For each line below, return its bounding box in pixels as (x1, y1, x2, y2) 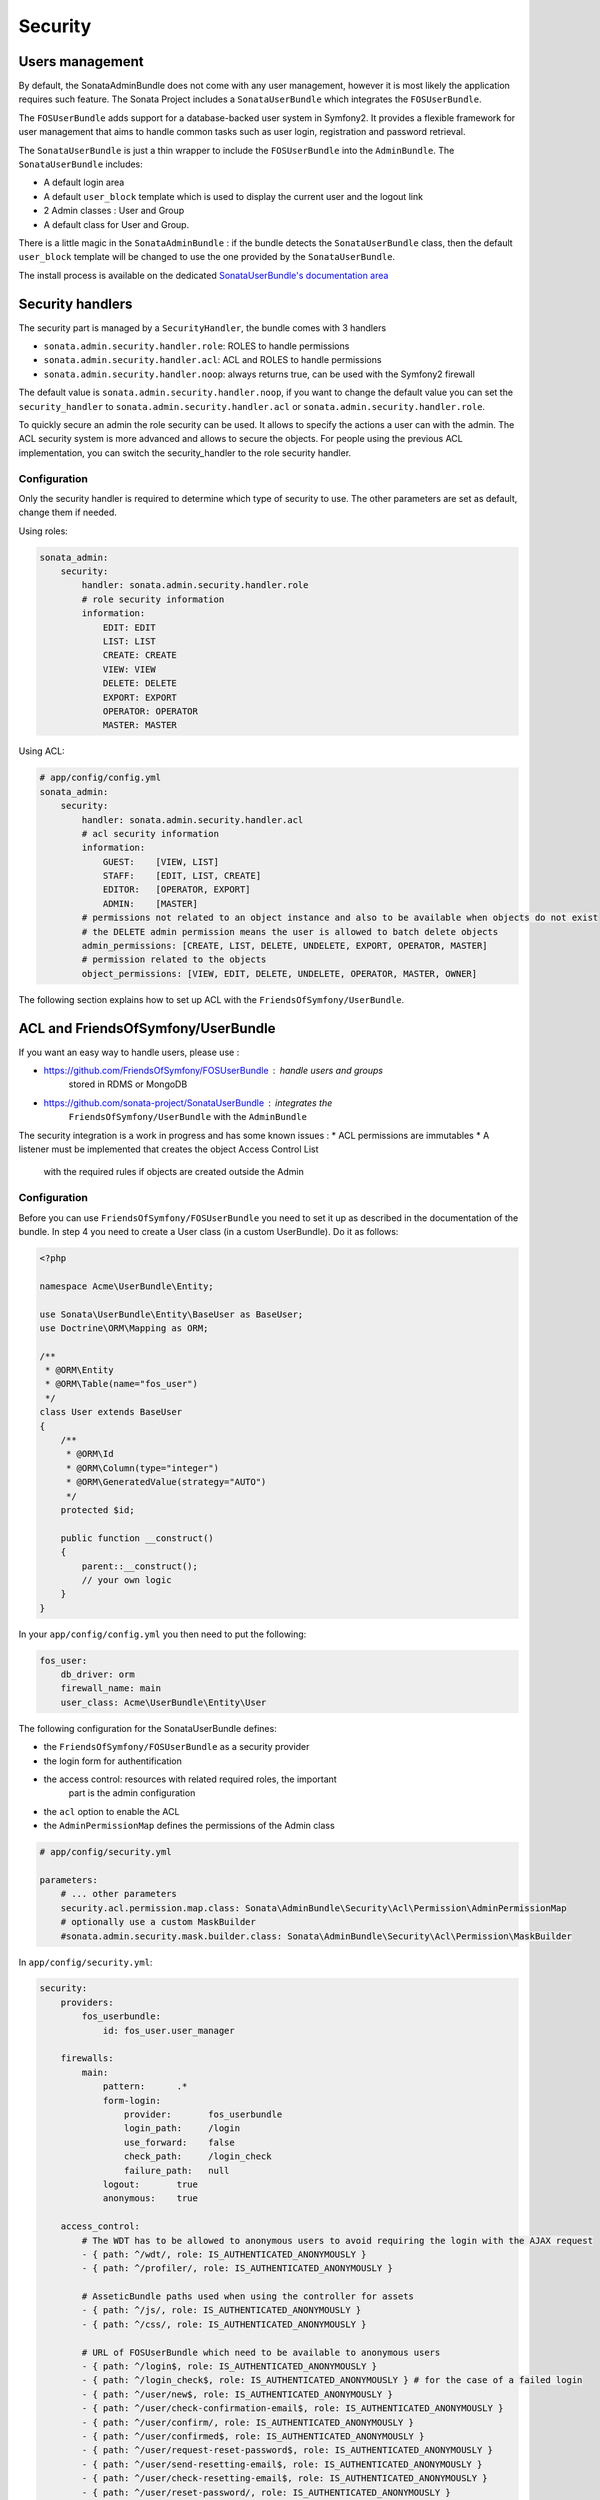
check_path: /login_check (123, 2151, 272, 2162)
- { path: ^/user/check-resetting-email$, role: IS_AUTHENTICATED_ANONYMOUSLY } (81, 2473, 489, 2484)
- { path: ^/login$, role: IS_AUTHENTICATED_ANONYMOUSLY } (81, 2361, 378, 2372)
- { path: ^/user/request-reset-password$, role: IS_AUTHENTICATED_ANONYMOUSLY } (81, 2445, 494, 2456)
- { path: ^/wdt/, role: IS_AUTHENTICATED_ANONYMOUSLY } (81, 2248, 367, 2260)
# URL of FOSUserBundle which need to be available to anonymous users (81, 2346, 441, 2358)
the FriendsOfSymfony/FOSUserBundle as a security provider (43, 1741, 310, 1753)
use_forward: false (123, 2136, 235, 2148)
